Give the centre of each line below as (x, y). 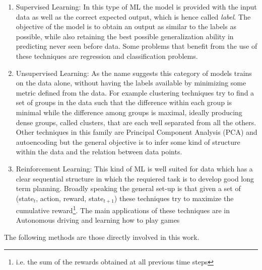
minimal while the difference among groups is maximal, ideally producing (129, 112)
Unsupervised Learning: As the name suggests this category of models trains (134, 73)
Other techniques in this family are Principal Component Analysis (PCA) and (137, 132)
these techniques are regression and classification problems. (107, 56)
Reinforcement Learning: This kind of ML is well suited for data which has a (134, 168)
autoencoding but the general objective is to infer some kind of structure (128, 142)
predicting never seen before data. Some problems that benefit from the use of (137, 46)
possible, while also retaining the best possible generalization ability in (125, 36)
